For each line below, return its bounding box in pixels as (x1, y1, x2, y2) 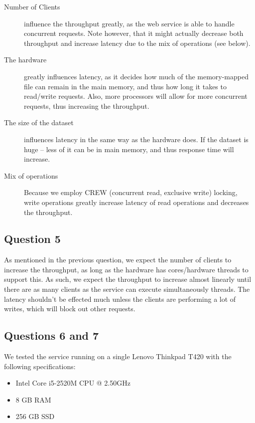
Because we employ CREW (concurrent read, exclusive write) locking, (24, 187, 238, 198)
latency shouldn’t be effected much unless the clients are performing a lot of (4, 293, 236, 304)
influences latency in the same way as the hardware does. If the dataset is (24, 134, 249, 144)
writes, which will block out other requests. (4, 303, 135, 314)
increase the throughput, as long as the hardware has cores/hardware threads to (4, 264, 249, 274)
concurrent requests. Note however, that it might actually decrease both (24, 28, 244, 38)
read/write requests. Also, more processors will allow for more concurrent (24, 91, 248, 101)
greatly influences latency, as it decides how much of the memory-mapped (24, 71, 249, 81)
